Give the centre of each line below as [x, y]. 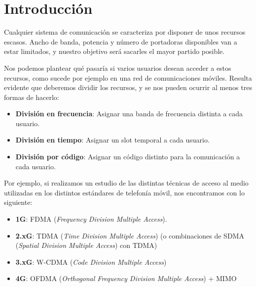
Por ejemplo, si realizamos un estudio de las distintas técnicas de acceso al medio [126, 183]
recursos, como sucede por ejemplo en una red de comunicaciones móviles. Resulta [128, 77]
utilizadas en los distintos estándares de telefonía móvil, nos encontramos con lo [124, 192]
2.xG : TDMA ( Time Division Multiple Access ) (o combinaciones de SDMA [130, 235]
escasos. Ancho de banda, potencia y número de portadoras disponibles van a [121, 41]
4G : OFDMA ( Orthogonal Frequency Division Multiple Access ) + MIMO [126, 278]
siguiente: [18, 202]
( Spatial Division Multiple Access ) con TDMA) [86, 245]
